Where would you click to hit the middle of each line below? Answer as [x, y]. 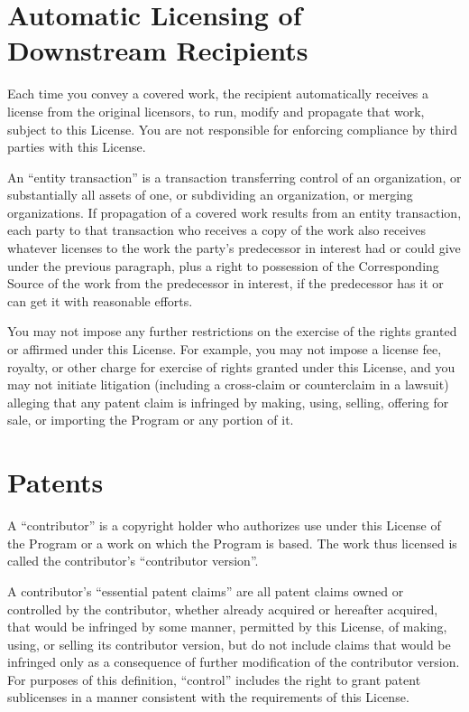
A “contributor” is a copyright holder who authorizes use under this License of [224, 525]
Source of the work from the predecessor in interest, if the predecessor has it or [225, 283]
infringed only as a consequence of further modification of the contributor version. [234, 662]
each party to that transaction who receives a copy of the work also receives [216, 230]
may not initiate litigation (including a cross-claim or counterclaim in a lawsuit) [228, 384]
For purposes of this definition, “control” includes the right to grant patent [214, 679]
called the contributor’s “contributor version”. [133, 561]
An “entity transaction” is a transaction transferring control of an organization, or [234, 177]
